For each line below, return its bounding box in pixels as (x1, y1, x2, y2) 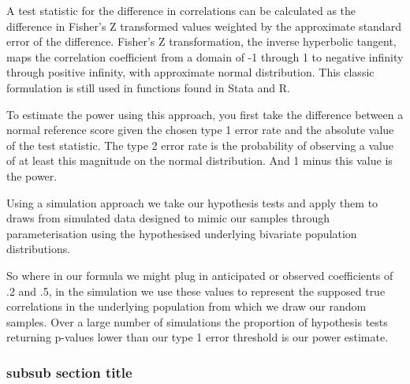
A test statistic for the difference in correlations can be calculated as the (6, 2, 356, 18)
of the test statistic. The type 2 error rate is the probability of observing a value (6, 136, 393, 153)
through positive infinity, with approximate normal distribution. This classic (6, 64, 375, 80)
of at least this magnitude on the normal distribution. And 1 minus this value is (6, 152, 393, 169)
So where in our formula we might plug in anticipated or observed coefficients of (6, 267, 393, 283)
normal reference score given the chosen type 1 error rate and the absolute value (6, 121, 394, 138)
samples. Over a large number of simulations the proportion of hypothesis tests (6, 313, 388, 330)
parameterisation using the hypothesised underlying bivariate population (6, 225, 357, 241)
